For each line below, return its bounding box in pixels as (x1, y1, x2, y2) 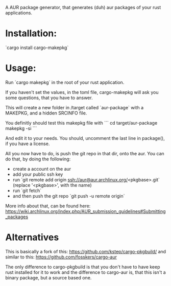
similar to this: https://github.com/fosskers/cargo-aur (5, 254, 117, 260)
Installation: (5, 28, 57, 39)
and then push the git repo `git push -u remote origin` (12, 193, 125, 199)
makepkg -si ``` (5, 125, 37, 131)
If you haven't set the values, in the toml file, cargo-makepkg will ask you (5, 89, 159, 95)
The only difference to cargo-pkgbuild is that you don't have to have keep (5, 264, 160, 270)
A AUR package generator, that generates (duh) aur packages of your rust (5, 5, 161, 10)
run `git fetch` (12, 187, 42, 194)
